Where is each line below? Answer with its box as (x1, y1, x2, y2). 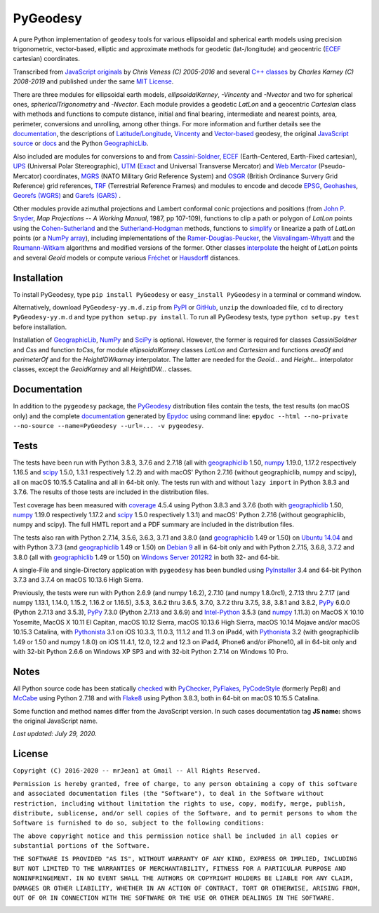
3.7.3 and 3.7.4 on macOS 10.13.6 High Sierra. (13, 575, 144, 584)
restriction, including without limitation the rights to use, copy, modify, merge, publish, (13, 799, 347, 807)
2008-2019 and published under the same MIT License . (13, 77, 174, 86)
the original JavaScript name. (13, 717, 98, 726)
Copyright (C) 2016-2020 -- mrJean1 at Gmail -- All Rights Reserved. (13, 767, 261, 775)
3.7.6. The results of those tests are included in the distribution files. (13, 488, 209, 496)
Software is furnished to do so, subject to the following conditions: (13, 819, 265, 827)
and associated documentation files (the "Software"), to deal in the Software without (13, 789, 324, 798)
